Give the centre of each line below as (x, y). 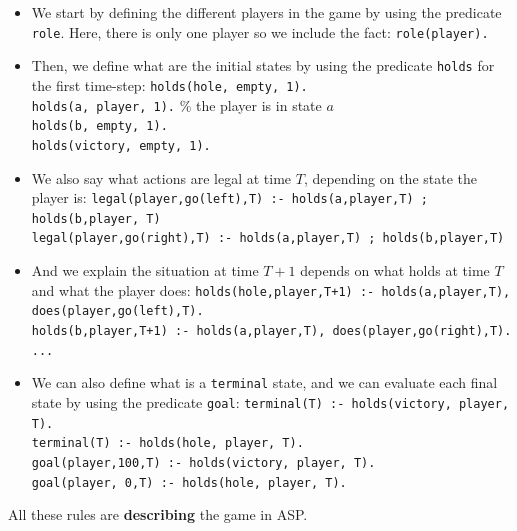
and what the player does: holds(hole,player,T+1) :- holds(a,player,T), (271, 289)
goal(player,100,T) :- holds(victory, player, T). (203, 462)
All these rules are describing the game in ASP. (158, 514)
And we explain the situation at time (145, 270)
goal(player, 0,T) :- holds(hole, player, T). (189, 482)
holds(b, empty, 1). (99, 126)
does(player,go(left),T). (117, 311)
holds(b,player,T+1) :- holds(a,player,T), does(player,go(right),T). (271, 331)
